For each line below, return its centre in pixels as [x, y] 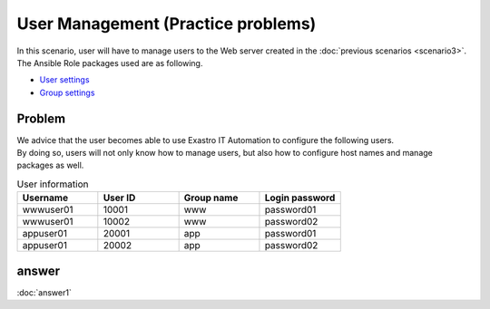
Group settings [67, 92]
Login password [300, 198]
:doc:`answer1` [44, 292]
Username [45, 198]
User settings [64, 80]
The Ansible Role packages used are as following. [110, 63]
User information [53, 184]
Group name [211, 198]
